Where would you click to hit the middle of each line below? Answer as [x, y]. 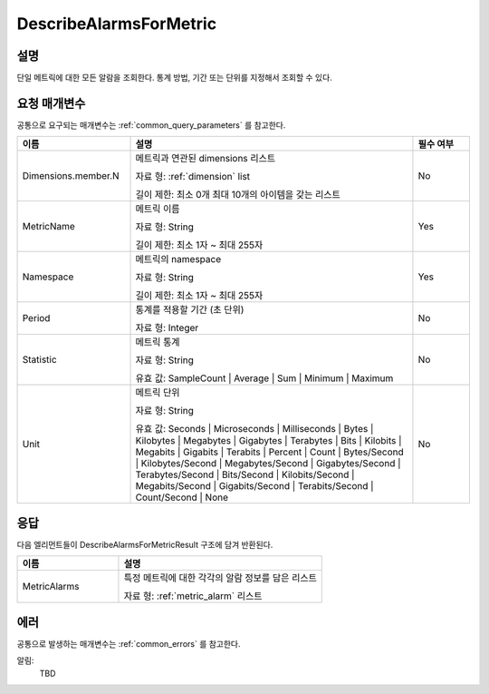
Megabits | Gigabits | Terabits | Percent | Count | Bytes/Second [269, 452]
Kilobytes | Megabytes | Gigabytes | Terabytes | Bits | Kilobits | [268, 441]
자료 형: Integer [167, 328]
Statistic [40, 360]
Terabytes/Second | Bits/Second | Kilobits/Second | [245, 474]
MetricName [49, 227]
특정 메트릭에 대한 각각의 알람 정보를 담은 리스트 [220, 578]
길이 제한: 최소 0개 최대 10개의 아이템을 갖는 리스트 [238, 195]
